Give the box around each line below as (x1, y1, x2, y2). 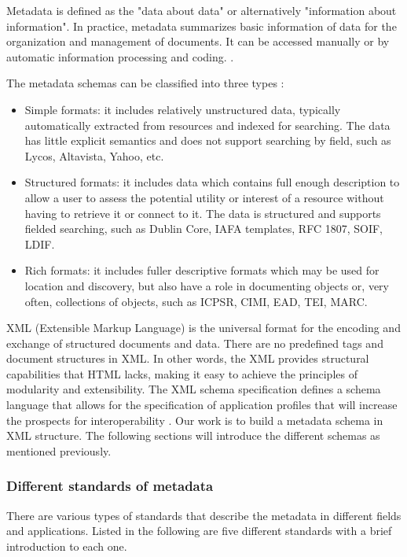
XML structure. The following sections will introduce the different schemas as (6, 427, 380, 444)
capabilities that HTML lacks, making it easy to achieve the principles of (6, 365, 357, 382)
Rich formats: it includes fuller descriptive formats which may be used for (24, 262, 379, 278)
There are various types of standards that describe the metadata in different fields (6, 507, 401, 523)
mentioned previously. (6, 442, 112, 459)
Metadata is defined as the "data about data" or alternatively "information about (6, 2, 397, 18)
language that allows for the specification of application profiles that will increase (6, 397, 398, 413)
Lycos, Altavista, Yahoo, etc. (24, 147, 164, 164)
